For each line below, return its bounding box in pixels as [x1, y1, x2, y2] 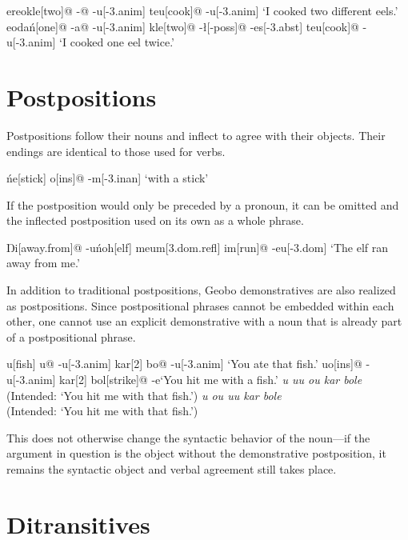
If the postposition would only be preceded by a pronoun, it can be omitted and [6, 196, 399, 213]
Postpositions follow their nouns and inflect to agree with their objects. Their [6, 126, 386, 143]
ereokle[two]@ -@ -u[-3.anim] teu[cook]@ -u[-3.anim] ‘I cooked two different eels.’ [6, 2, 398, 18]
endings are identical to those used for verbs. [6, 142, 226, 159]
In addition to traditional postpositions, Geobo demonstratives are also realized [6, 282, 396, 298]
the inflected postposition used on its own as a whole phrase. [6, 212, 304, 229]
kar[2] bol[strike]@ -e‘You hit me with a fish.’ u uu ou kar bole [59, 371, 362, 388]
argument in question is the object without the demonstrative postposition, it [6, 445, 386, 462]
